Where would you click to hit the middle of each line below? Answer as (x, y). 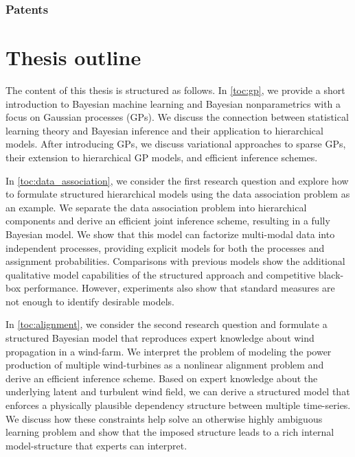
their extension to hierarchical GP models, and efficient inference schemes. (162, 157)
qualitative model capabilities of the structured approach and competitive (161, 274)
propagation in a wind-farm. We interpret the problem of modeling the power (169, 351)
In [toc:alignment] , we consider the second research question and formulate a (167, 324)
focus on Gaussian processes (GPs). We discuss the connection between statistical (177, 117)
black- (331, 274)
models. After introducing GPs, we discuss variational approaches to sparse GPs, (176, 144)
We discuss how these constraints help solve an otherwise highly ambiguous (164, 418)
